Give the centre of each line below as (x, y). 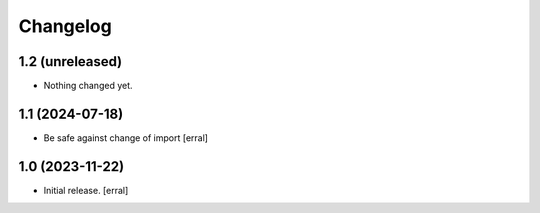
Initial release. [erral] (86, 190)
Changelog (65, 26)
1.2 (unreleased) (70, 61)
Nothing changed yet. (88, 86)
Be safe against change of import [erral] (126, 137)
